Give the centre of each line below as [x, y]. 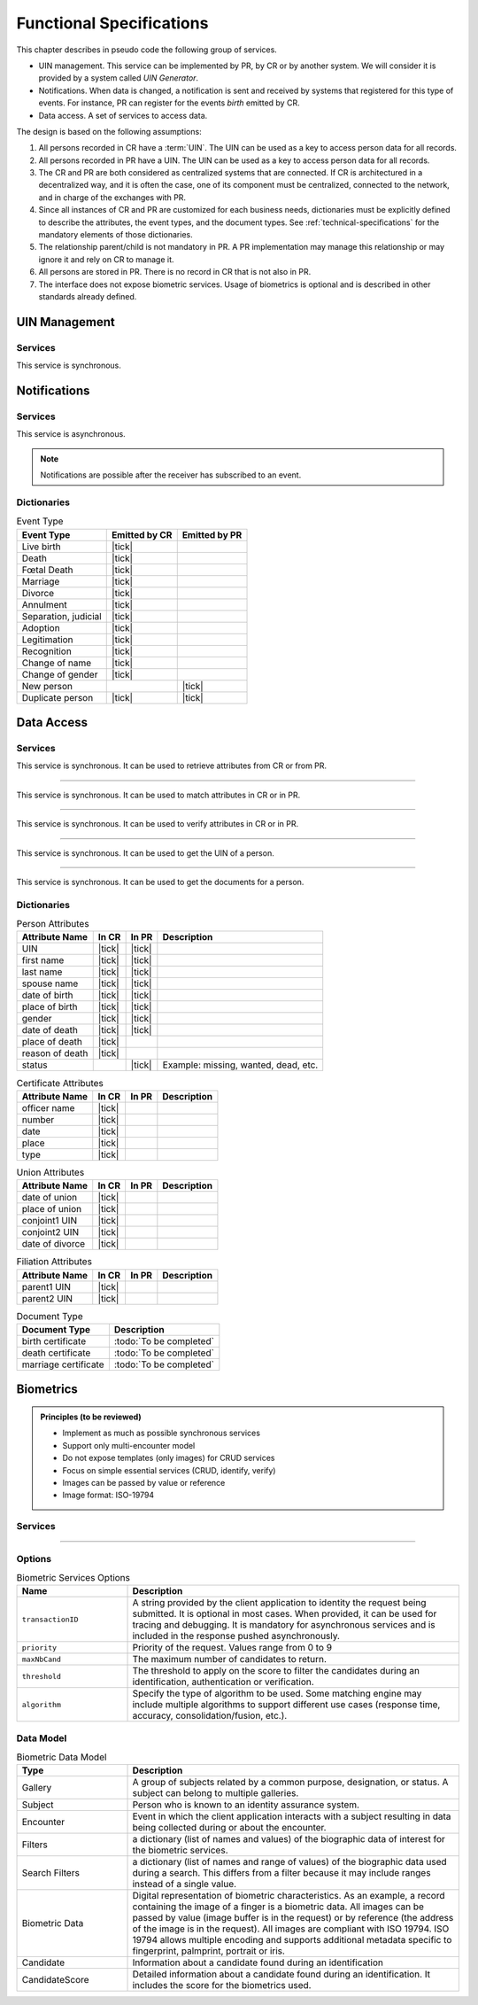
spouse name [50, 983]
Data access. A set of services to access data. [123, 115]
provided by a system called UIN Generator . [119, 78]
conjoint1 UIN [50, 1221]
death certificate [56, 1353]
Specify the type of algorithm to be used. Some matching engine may [277, 1694]
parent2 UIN [47, 1298]
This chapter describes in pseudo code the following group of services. [147, 50]
